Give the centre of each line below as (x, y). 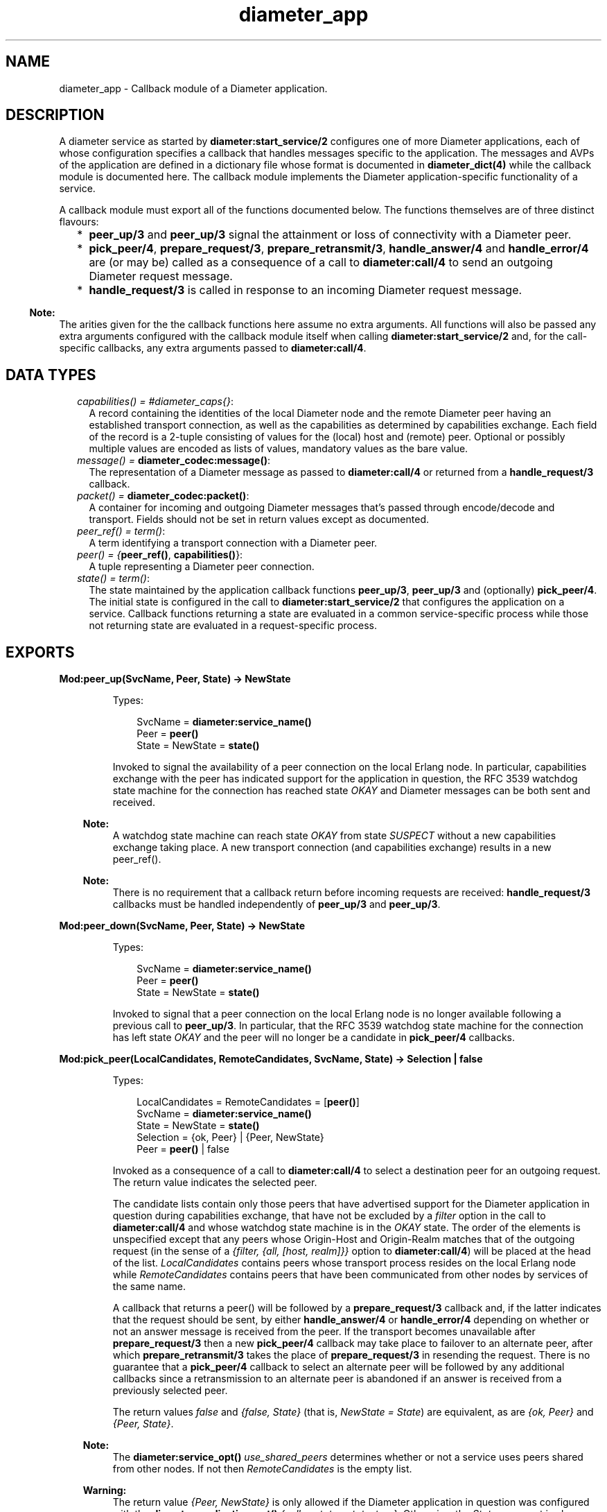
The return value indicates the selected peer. (215, 1183)
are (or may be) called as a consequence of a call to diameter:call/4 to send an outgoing (321, 263)
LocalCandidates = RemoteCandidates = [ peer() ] (248, 1102)
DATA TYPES (51, 375)
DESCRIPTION (55, 115)
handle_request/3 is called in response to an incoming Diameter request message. (306, 290)
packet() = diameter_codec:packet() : (163, 496)
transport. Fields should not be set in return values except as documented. (259, 519)
